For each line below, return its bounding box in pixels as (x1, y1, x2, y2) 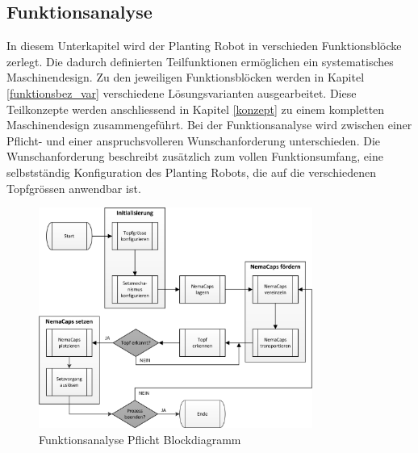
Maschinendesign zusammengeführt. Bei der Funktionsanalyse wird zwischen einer (6, 116, 412, 133)
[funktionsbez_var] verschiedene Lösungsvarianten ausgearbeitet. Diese (6, 84, 357, 101)
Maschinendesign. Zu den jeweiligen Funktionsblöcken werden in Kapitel (6, 69, 365, 86)
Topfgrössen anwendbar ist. (6, 179, 141, 196)
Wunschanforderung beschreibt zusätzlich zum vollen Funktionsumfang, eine (6, 148, 383, 165)
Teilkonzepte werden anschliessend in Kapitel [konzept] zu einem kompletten (6, 100, 385, 117)
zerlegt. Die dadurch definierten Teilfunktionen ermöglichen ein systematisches (6, 52, 394, 69)
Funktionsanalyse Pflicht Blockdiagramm (39, 430, 241, 447)
